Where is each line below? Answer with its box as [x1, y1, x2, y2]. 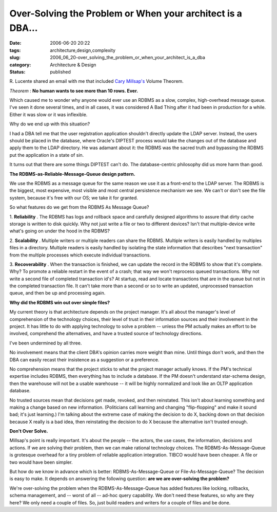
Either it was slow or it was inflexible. [9, 111, 88, 118]
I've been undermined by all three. [9, 340, 82, 346]
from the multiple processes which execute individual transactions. [9, 252, 151, 258]
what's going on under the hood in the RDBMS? [9, 228, 110, 234]
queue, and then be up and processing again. [9, 290, 106, 296]
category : [9, 62, 31, 68]
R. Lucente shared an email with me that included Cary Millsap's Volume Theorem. [9, 78, 184, 84]
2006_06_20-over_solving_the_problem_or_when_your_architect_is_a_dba [50, 54, 205, 61]
